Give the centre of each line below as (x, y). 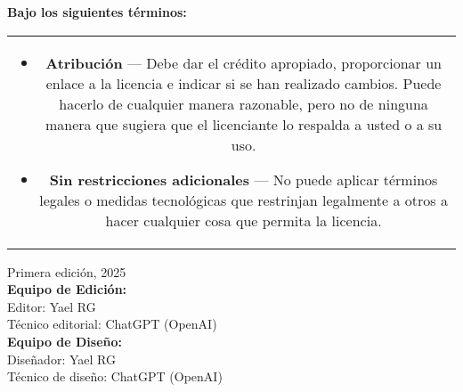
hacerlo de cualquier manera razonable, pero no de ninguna (244, 103)
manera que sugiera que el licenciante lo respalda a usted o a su (244, 124)
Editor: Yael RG (52, 306)
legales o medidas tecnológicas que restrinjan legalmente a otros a (244, 200)
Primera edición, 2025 (67, 271)
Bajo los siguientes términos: (97, 12)
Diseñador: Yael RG (61, 359)
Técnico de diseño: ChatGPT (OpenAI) (115, 376)
